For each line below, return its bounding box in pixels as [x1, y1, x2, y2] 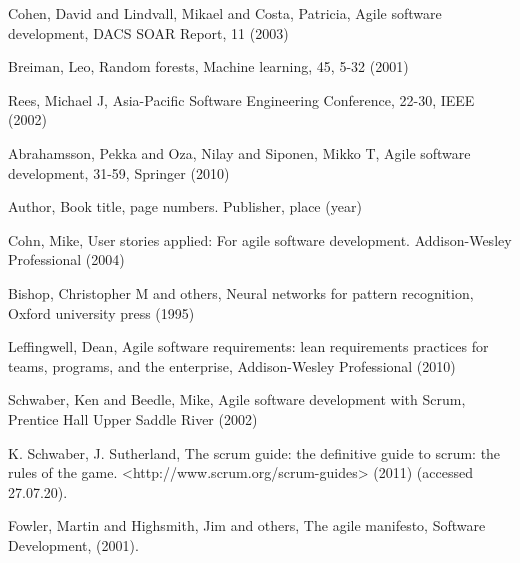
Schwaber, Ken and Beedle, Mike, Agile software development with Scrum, [8, 389, 466, 410]
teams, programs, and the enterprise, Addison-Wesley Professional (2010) [8, 355, 456, 376]
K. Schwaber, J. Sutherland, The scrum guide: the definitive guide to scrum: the [8, 442, 501, 463]
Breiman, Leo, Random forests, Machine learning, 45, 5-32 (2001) [8, 56, 409, 77]
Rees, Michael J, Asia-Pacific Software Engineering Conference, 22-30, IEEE [8, 89, 475, 110]
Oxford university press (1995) [8, 302, 195, 323]
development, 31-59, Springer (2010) [8, 162, 230, 183]
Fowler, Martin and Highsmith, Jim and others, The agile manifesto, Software [8, 515, 486, 536]
